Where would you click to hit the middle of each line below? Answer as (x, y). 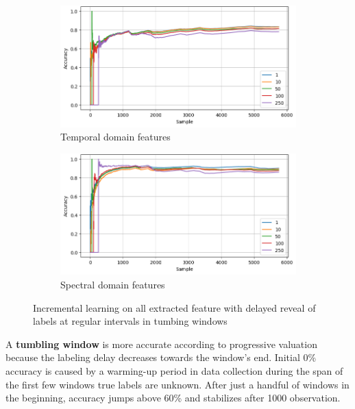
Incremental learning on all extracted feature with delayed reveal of (174, 307)
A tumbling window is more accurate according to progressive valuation (161, 344)
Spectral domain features (113, 284)
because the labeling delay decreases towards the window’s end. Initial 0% (161, 357)
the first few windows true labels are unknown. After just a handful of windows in (177, 384)
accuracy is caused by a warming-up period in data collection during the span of (174, 370)
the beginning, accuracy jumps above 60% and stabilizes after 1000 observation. (173, 398)
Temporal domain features (115, 137)
